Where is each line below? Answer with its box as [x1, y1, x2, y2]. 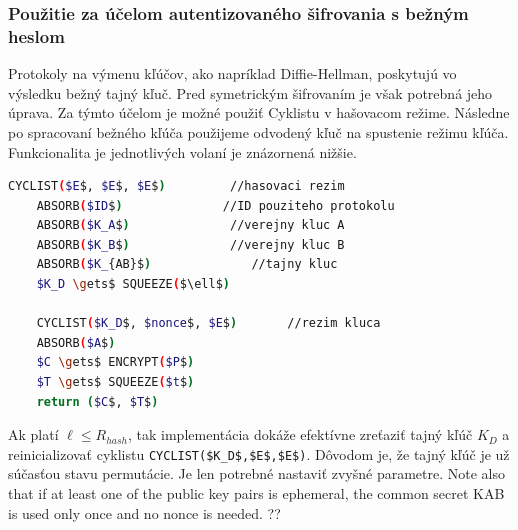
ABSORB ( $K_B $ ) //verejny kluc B [36, 237, 345, 252]
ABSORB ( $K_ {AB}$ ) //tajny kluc [36, 257, 338, 272]
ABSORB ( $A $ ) [36, 335, 116, 350]
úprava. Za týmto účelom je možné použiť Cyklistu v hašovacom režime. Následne [8, 102, 510, 123]
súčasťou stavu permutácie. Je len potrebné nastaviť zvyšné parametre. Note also [8, 463, 505, 484]
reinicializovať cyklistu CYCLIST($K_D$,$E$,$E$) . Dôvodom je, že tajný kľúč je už [8, 443, 510, 464]
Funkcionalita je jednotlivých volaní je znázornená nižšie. [8, 141, 357, 162]
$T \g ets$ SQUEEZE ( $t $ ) [36, 375, 195, 390]
